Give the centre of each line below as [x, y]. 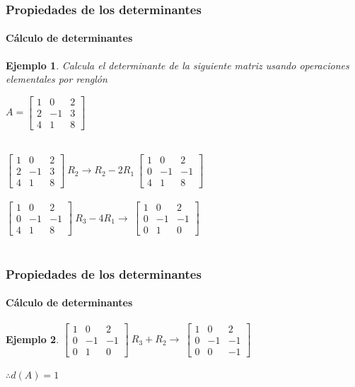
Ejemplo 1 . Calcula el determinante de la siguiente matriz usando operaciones [177, 65]
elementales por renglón [57, 79]
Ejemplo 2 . [33, 339]
